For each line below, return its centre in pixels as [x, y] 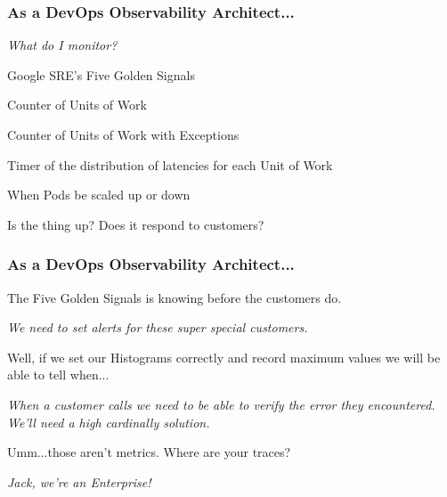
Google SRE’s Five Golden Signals [101, 74]
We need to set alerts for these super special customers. [158, 327]
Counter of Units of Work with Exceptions [123, 134]
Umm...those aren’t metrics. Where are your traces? [149, 452]
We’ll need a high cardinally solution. [109, 422]
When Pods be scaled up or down [99, 195]
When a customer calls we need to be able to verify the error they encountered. [221, 404]
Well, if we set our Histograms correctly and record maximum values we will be [224, 357]
